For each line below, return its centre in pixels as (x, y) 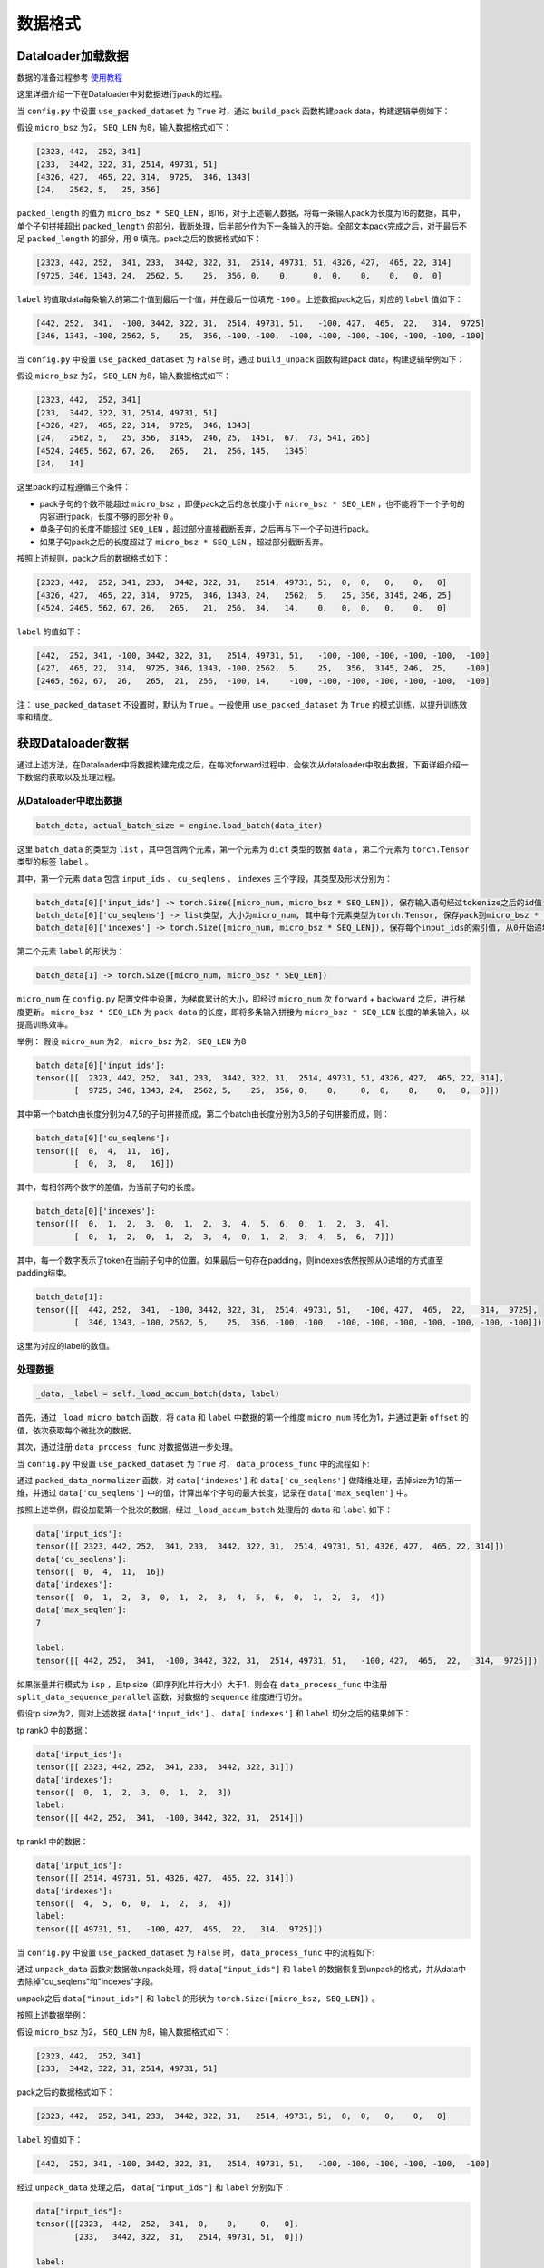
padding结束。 (44, 1273)
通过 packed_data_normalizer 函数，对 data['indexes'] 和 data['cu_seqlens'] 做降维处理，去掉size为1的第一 (239, 1481)
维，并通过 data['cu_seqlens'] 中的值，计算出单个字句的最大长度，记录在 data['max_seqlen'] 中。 (214, 1493)
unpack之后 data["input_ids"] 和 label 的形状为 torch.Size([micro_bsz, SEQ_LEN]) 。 (198, 1998)
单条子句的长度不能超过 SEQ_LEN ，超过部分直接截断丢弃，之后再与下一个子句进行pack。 (207, 529)
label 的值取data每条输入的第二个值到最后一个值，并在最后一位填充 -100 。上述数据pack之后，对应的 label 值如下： (240, 298)
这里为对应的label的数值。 (66, 1345)
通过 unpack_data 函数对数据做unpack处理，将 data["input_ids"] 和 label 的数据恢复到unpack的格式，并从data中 (242, 1970)
